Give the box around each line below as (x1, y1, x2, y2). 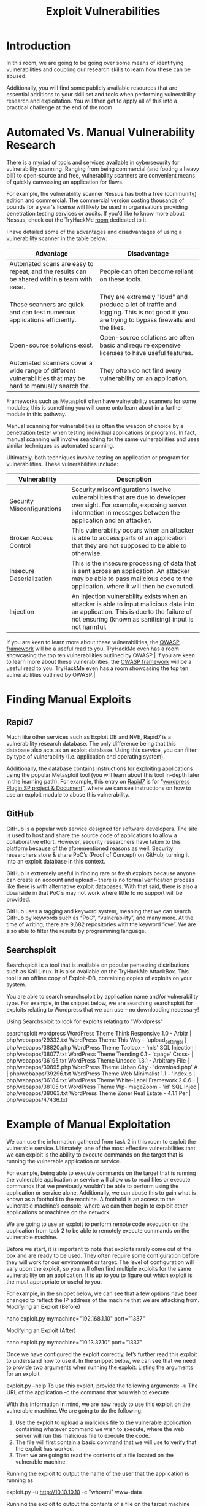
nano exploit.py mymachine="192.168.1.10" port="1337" (6, 1315, 145, 1322)
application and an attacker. (71, 516, 152, 525)
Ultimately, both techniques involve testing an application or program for (6, 453, 189, 461)
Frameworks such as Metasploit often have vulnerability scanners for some (6, 397, 196, 405)
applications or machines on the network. (6, 1209, 112, 1216)
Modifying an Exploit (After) (6, 1327, 77, 1334)
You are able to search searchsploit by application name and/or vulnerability (6, 993, 199, 1000)
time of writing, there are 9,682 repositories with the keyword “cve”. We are (6, 920, 196, 928)
